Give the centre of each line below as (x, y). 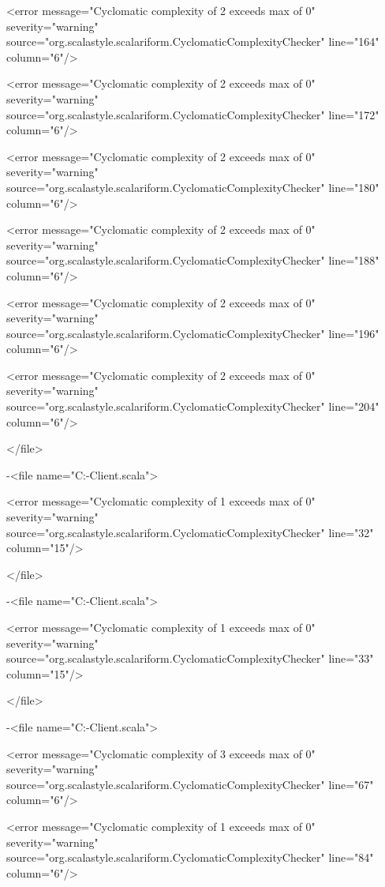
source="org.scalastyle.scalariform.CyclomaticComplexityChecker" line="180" (193, 187)
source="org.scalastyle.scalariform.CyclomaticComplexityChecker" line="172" (193, 114)
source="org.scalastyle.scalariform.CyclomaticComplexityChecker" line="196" (193, 333)
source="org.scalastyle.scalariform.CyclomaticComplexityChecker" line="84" (190, 857)
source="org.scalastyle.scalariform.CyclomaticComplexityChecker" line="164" (193, 41)
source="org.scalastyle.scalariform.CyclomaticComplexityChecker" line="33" (190, 658)
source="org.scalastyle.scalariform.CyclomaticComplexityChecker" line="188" (193, 260)
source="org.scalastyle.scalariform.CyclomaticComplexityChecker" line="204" (193, 406)
